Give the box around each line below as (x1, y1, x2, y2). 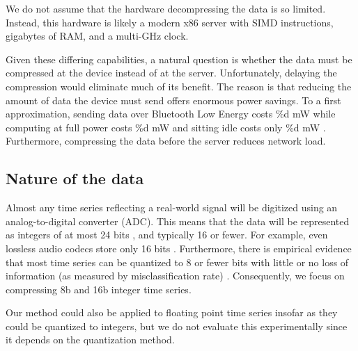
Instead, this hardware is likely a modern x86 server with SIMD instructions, (6, 15, 334, 29)
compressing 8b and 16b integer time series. (6, 281, 192, 296)
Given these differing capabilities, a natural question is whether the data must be (6, 51, 352, 66)
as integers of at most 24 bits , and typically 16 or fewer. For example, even (6, 227, 328, 242)
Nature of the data (6, 168, 144, 189)
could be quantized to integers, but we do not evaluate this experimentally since (6, 318, 348, 333)
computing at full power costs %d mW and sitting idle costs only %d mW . (6, 120, 326, 134)
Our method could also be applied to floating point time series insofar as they (6, 305, 338, 320)
